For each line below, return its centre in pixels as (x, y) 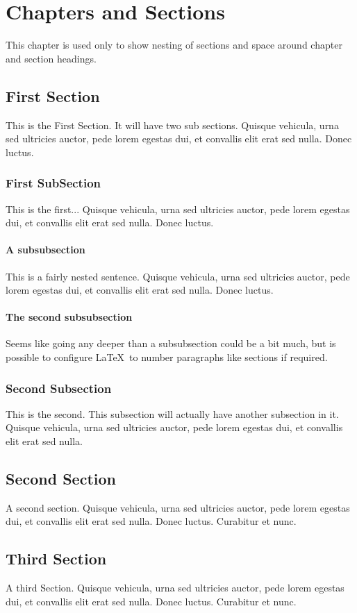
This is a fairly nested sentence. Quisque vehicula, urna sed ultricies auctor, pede (178, 276)
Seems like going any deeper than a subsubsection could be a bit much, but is (171, 343)
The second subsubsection (69, 317)
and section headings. (51, 58)
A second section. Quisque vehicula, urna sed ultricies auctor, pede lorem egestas (178, 507)
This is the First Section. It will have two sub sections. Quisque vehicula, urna (172, 125)
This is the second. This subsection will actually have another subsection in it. (172, 413)
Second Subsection (59, 388)
